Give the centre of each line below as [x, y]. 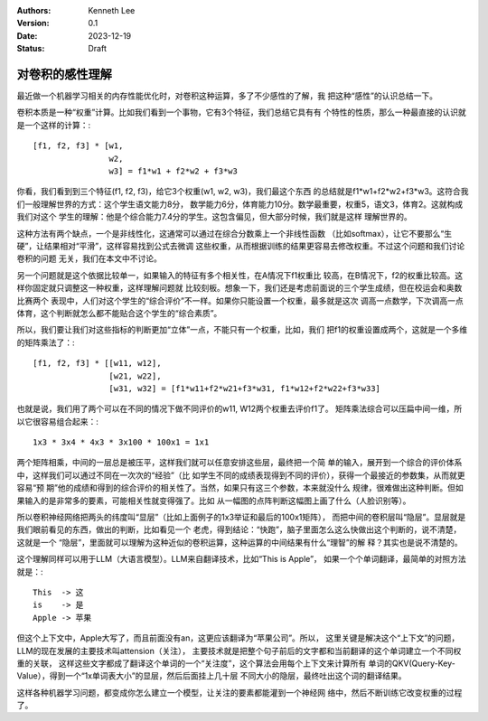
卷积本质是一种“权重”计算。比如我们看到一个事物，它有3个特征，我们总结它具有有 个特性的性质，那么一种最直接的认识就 [241, 112]
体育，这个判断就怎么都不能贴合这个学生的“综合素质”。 [119, 313]
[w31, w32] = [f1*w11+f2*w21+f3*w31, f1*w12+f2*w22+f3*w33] [245, 388]
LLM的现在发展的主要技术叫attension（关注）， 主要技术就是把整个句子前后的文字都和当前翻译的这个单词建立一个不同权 [239, 651]
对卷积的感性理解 [64, 74]
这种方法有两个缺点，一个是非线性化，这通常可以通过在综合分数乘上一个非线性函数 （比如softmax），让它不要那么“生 [234, 233]
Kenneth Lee [112, 10]
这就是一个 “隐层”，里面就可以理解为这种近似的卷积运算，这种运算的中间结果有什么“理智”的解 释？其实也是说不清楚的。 [239, 542]
